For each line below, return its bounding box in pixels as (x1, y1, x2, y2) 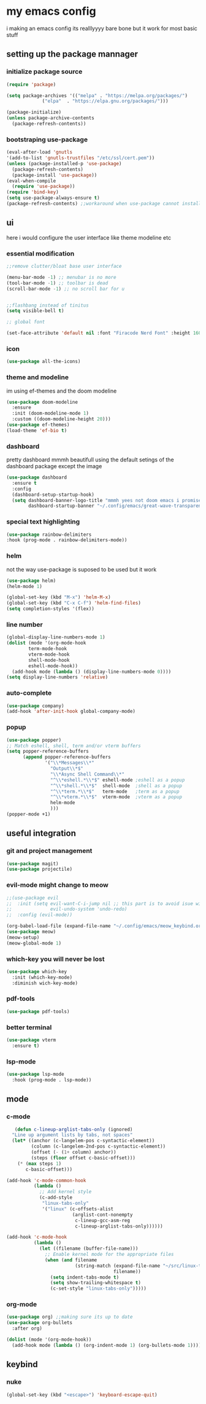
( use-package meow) (6, 929, 56, 935)
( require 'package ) (6, 81, 56, 87)
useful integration (6, 828, 77, 839)
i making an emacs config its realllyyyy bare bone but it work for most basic (6, 25, 198, 32)
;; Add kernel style (39, 1189, 92, 1195)
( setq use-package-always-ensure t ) (6, 195, 100, 201)
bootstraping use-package (6, 135, 88, 144)
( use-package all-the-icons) (6, 358, 81, 365)
